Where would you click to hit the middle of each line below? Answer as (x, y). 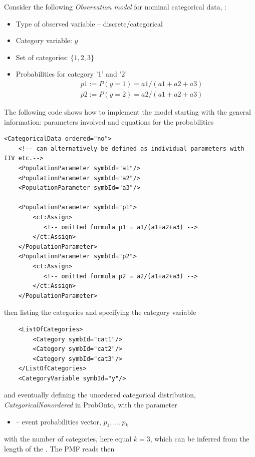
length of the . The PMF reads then (59, 449)
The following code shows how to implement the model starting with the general (127, 112)
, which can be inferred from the (200, 439)
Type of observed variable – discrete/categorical (89, 23)
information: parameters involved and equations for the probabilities (109, 121)
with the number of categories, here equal (68, 439)
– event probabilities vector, (58, 421)
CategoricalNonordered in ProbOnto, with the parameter (91, 405)
